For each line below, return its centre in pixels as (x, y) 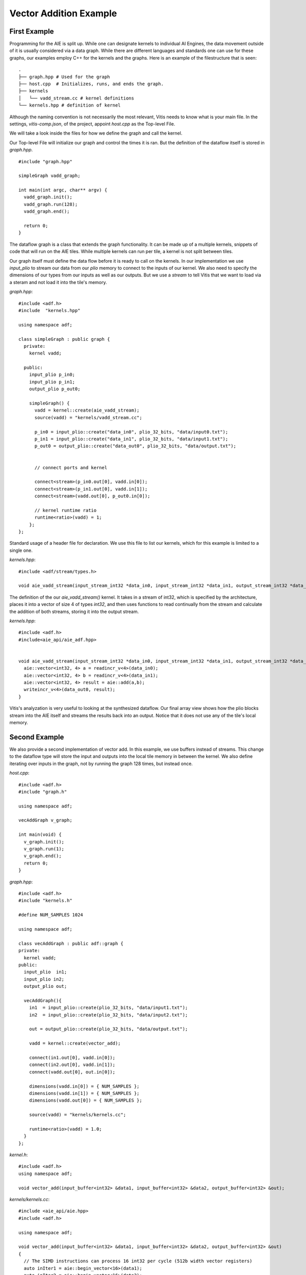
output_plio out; (45, 986)
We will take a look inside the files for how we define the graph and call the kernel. (96, 133)
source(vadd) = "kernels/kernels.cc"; (78, 1115)
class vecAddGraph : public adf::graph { (71, 943)
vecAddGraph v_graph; (45, 820)
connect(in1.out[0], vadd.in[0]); (72, 1057)
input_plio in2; (44, 979)
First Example (32, 31)
